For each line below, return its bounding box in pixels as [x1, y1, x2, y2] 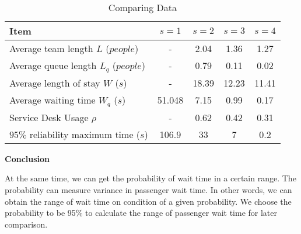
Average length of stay [9, 75, 100, 90]
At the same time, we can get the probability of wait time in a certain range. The [5, 172, 296, 184]
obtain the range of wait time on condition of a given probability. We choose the [5, 195, 292, 207]
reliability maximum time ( [29, 127, 141, 141]
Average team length [9, 42, 93, 55]
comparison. [5, 218, 48, 230]
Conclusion [5, 152, 50, 164]
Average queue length [9, 58, 97, 72]
